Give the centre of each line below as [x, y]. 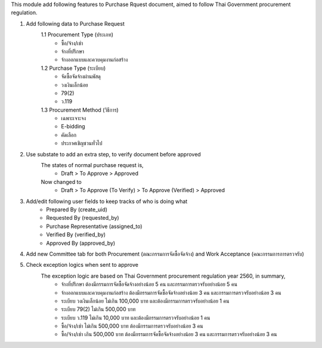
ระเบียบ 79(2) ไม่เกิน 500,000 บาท [98, 309]
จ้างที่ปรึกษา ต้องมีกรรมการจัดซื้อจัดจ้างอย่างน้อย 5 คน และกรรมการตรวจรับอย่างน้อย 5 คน [149, 284]
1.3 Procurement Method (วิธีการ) [80, 110]
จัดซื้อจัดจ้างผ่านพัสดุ [81, 76]
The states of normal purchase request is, [92, 165]
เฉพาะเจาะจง [74, 118]
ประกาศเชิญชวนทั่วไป [82, 143]
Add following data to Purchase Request [75, 23]
